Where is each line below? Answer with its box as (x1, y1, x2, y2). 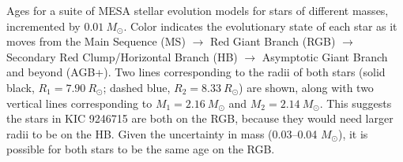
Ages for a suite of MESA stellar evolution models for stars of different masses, (6, 2, 389, 18)
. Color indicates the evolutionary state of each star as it (123, 17, 397, 34)
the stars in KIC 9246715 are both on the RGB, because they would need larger (6, 110, 394, 127)
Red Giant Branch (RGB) (209, 33, 336, 50)
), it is (337, 125, 368, 142)
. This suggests (319, 94, 392, 111)
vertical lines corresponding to (6, 94, 153, 111)
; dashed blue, (103, 79, 171, 95)
